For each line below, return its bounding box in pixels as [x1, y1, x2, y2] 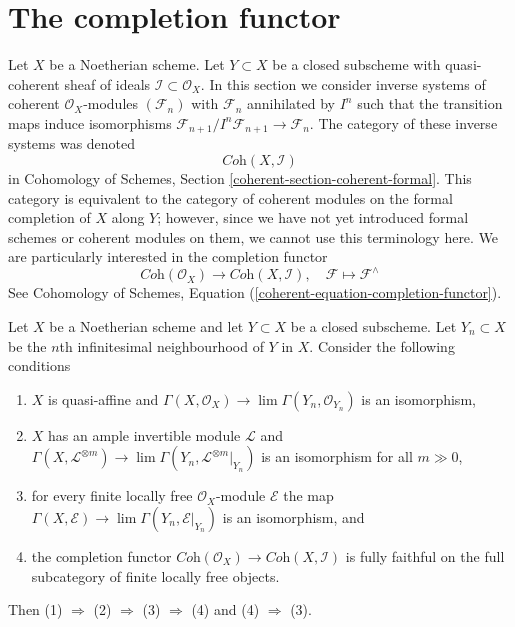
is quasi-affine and [48, 388, 159, 409]
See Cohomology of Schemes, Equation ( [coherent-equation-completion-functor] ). [8, 282, 502, 303]
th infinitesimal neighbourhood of [59, 335, 264, 356]
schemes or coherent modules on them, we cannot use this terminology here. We [8, 226, 499, 247]
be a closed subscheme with [272, 54, 441, 75]
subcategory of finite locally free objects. [31, 565, 280, 586]
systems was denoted [8, 133, 136, 154]
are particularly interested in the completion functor [8, 246, 328, 267]
